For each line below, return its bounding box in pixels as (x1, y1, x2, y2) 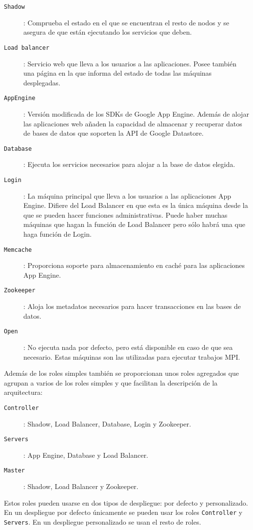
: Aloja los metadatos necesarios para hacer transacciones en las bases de (23, 301, 241, 311)
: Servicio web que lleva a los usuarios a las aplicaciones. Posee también (23, 58, 237, 68)
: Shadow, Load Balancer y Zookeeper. (23, 481, 138, 491)
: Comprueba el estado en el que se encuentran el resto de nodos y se (23, 17, 229, 27)
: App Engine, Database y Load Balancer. (23, 449, 149, 460)
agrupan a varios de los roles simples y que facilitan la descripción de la (4, 377, 218, 387)
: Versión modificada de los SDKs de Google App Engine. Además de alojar (23, 108, 249, 119)
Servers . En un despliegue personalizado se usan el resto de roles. (4, 516, 201, 527)
